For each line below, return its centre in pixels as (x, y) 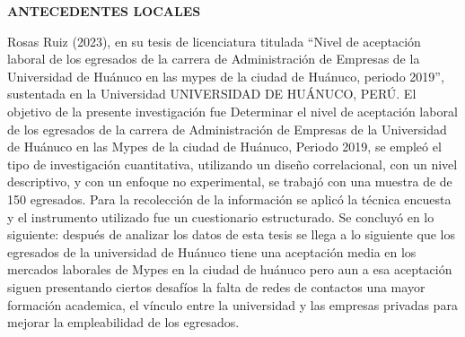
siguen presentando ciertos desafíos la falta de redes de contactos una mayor (216, 286)
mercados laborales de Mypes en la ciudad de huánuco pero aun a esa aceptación (230, 269)
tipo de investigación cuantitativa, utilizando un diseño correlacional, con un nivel (232, 164)
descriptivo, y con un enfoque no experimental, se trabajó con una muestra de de (230, 181)
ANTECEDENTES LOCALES (104, 11)
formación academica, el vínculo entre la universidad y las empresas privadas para (232, 304)
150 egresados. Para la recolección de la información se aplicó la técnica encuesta (229, 199)
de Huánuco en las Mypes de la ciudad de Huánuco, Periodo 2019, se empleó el (224, 147)
